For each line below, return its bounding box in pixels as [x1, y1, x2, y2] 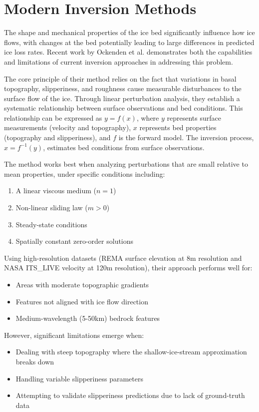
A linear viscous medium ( [15, 185, 96, 196]
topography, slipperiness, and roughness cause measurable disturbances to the [4, 83, 242, 94]
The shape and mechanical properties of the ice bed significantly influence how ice [4, 27, 255, 38]
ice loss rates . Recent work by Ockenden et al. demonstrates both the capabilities [4, 47, 253, 57]
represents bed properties [139, 122, 217, 133]
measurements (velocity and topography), [4, 122, 131, 133]
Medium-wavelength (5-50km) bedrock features [15, 313, 160, 323]
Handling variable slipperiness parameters [15, 373, 144, 383]
